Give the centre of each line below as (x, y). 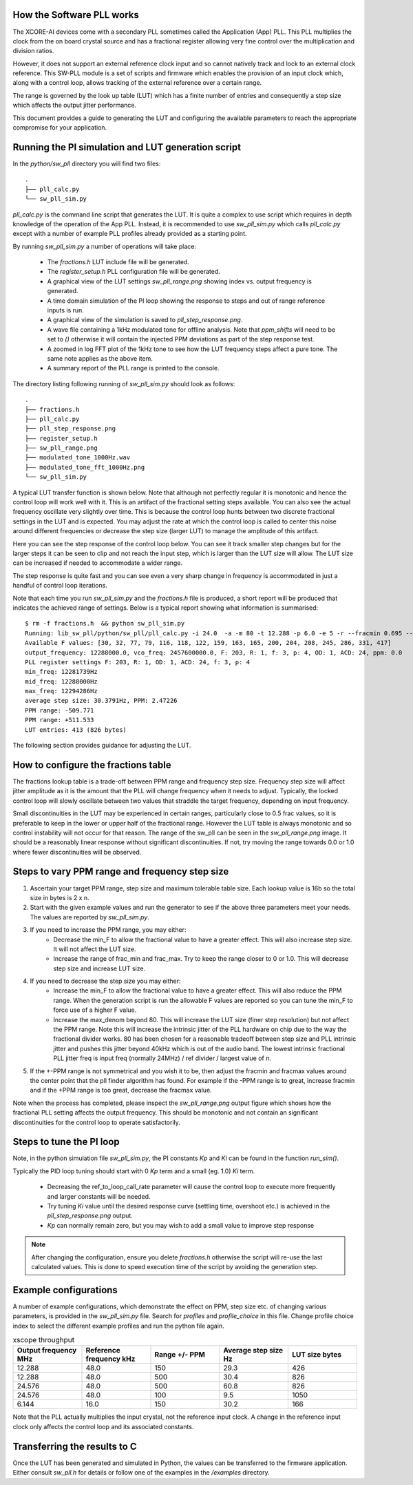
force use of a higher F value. (95, 1010)
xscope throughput (44, 1340)
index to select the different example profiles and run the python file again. (118, 1326)
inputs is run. (65, 310)
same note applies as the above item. (100, 358)
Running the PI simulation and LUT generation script (127, 147)
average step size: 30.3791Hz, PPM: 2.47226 (102, 701)
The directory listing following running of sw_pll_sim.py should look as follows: (124, 383)
